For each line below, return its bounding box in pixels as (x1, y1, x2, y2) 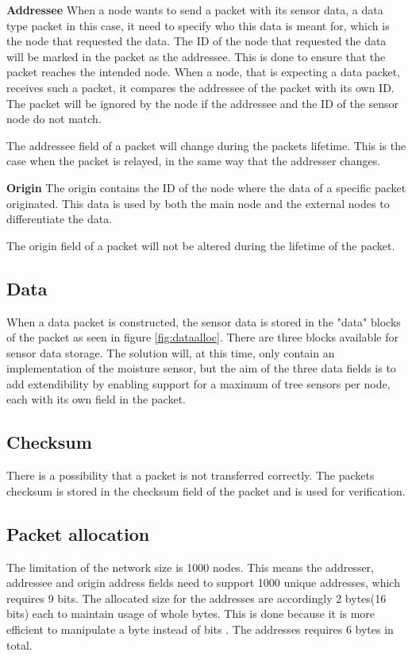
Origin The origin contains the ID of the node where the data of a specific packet (6, 179, 406, 195)
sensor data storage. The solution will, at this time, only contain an (6, 344, 335, 361)
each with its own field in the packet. (6, 391, 187, 407)
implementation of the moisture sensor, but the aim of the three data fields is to (6, 360, 396, 376)
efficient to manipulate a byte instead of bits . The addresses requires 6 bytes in (6, 621, 394, 638)
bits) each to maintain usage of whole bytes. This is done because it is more (6, 605, 375, 622)
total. (6, 636, 33, 653)
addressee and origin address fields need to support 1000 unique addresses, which (6, 574, 400, 591)
